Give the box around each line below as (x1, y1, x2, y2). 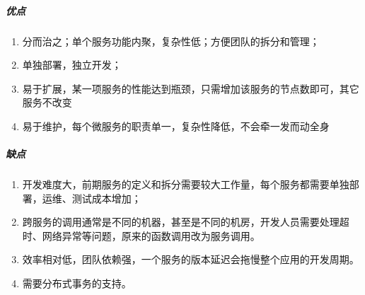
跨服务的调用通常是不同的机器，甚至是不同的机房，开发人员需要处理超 (22, 214, 349, 229)
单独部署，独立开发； (22, 57, 122, 72)
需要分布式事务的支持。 (22, 276, 132, 291)
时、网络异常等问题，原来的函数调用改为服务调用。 (22, 228, 260, 243)
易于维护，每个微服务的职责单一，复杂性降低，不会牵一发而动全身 (22, 118, 330, 133)
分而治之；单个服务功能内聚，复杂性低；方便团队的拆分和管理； (22, 33, 320, 48)
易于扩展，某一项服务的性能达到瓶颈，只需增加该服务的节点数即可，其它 (22, 81, 359, 96)
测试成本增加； (71, 190, 141, 205)
